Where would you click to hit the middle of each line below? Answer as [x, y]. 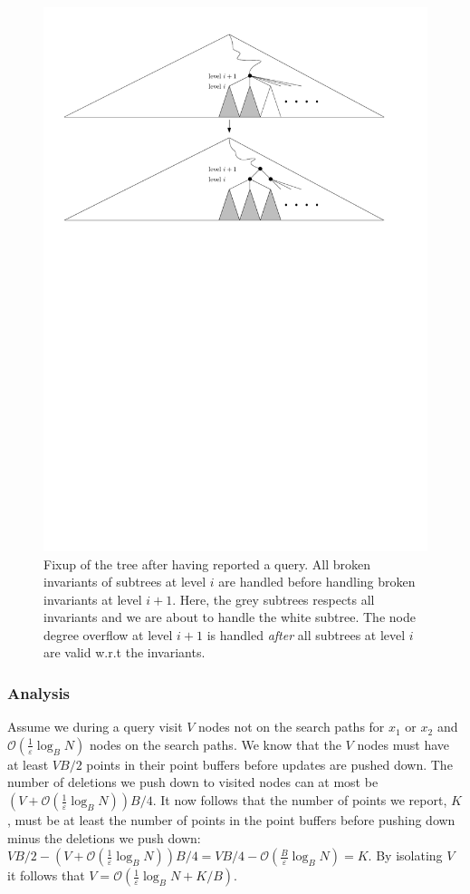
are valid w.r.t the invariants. [125, 652]
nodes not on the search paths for [292, 727]
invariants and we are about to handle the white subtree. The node [230, 617]
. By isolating [405, 855]
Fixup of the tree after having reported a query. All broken [207, 564]
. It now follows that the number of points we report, [300, 800]
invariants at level [93, 599]
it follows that [46, 875]
